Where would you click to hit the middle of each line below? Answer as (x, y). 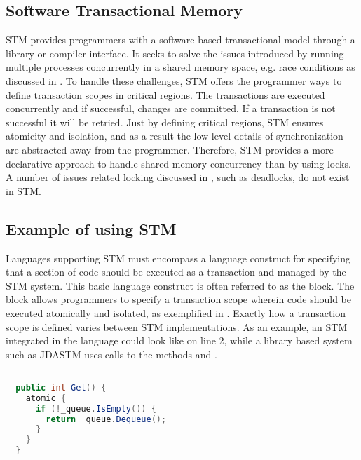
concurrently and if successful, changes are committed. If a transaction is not (171, 108)
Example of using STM (91, 228)
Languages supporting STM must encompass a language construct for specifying (178, 258)
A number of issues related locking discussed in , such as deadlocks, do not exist (178, 177)
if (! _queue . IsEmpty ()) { (96, 408)
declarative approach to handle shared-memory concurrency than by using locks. (178, 163)
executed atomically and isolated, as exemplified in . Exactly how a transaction (176, 312)
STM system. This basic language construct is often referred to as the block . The (180, 285)
